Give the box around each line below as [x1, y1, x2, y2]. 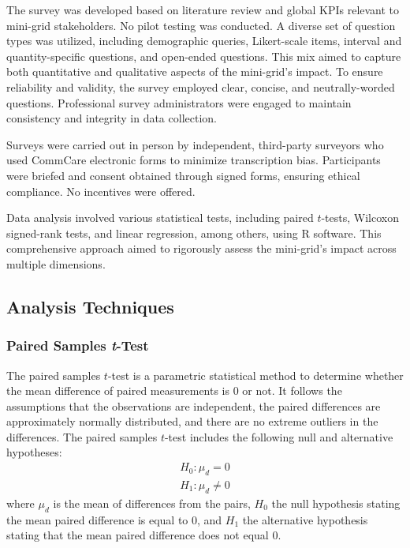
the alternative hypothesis [242, 511, 368, 527]
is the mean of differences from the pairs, [53, 494, 251, 511]
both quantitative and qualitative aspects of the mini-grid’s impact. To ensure [6, 63, 383, 80]
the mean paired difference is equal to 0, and [6, 511, 222, 527]
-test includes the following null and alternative [164, 428, 393, 445]
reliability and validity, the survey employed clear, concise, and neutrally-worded [6, 78, 395, 95]
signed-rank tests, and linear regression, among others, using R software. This [6, 224, 382, 241]
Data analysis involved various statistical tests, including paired [6, 209, 314, 226]
